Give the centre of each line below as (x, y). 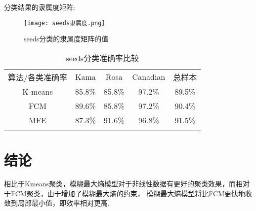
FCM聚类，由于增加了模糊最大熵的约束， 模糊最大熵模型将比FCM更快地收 (131, 193)
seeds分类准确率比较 (102, 58)
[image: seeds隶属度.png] (64, 23)
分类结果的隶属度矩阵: (40, 7)
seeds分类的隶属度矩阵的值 (66, 39)
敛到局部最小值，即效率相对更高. (57, 203)
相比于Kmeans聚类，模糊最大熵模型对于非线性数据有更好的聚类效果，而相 (124, 183)
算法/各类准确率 (38, 77)
